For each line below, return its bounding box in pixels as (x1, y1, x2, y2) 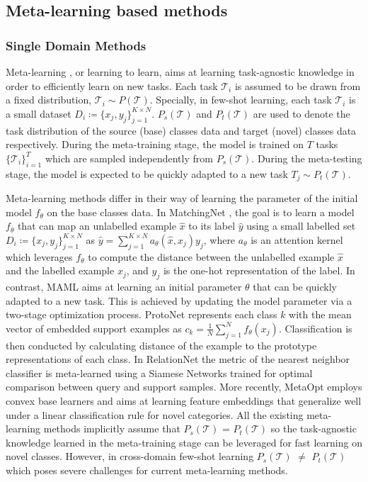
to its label (188, 218, 236, 233)
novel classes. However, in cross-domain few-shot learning (6, 449, 254, 464)
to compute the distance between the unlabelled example (88, 249, 335, 264)
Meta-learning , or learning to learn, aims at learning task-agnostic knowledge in (6, 65, 355, 79)
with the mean (289, 307, 352, 322)
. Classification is (278, 320, 352, 335)
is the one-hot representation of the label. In (163, 263, 355, 278)
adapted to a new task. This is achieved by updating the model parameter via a (6, 293, 352, 308)
